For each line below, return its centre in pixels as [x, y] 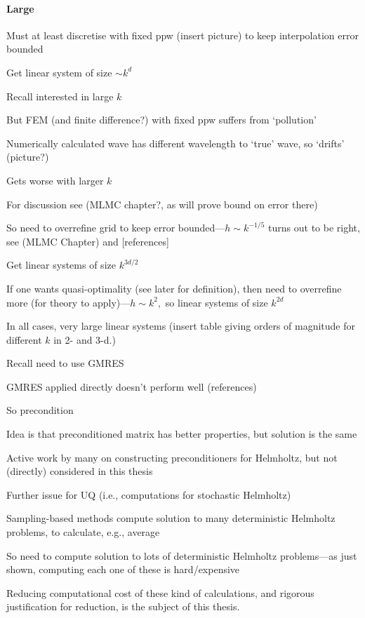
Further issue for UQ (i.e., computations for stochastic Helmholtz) [149, 494]
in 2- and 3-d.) [85, 339]
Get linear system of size [59, 72]
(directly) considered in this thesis [80, 471]
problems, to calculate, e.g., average [83, 532]
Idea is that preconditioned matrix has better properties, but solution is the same [182, 434]
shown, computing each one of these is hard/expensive [123, 569]
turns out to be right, [314, 228]
